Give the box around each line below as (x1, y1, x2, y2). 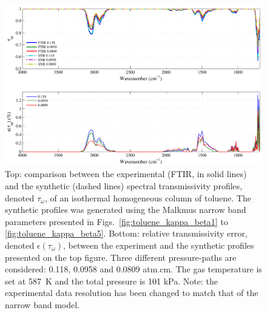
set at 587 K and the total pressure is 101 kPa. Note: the (5, 274, 218, 287)
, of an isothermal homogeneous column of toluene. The (44, 191, 251, 204)
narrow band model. (5, 298, 79, 311)
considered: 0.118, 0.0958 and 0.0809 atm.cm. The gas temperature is (5, 263, 262, 275)
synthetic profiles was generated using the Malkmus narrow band (5, 203, 246, 216)
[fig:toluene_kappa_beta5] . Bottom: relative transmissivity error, (5, 227, 248, 240)
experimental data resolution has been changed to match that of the (5, 286, 259, 299)
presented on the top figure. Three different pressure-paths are (5, 251, 237, 263)
